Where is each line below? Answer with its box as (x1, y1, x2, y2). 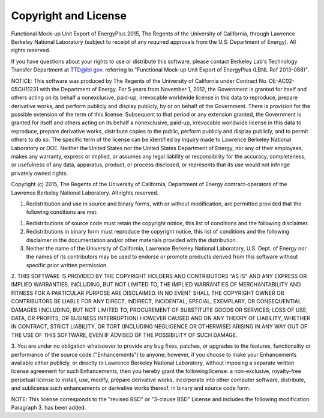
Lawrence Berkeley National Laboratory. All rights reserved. (11, 189, 159, 196)
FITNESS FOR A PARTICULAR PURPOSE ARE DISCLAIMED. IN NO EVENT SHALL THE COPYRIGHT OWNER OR (11, 289, 284, 297)
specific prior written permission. (26, 261, 108, 268)
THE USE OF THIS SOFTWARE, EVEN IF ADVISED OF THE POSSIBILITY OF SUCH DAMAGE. (11, 331, 238, 339)
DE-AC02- (269, 77, 295, 84)
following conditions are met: (26, 208, 98, 216)
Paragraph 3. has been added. (11, 404, 86, 411)
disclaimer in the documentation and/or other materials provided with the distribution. (26, 236, 238, 243)
